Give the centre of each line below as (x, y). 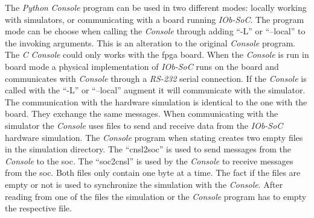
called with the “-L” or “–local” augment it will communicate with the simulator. (155, 90)
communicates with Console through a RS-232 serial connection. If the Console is (156, 78)
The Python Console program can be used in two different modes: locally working (156, 7)
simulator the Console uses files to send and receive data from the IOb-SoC (144, 125)
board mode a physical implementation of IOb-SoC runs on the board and (142, 66)
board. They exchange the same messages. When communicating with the (142, 114)
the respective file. (38, 208)
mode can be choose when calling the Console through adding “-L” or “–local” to (155, 31)
